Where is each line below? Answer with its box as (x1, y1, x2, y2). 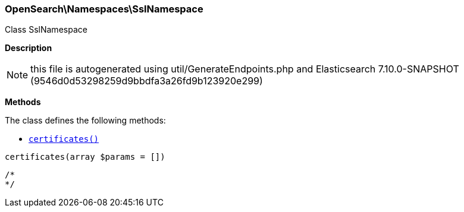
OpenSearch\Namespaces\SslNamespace (5, 3, 203, 15)
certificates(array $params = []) (5, 152, 165, 162)
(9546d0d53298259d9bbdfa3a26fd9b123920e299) (30, 75, 263, 87)
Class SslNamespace (5, 24, 87, 35)
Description (5, 43, 52, 53)
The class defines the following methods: (5, 115, 166, 126)
